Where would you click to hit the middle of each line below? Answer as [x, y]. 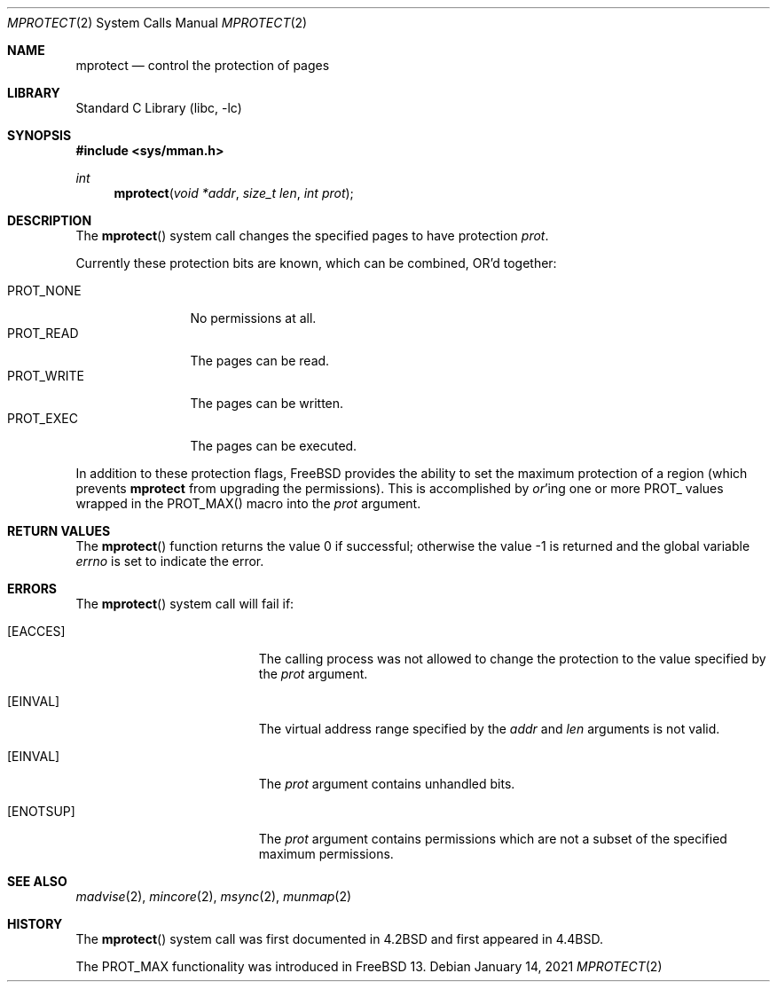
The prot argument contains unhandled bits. [387, 784]
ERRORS [32, 589]
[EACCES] [36, 631]
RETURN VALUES [59, 531]
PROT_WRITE [46, 376]
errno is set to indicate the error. [170, 561]
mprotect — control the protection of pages [203, 65]
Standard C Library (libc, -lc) [159, 108]
